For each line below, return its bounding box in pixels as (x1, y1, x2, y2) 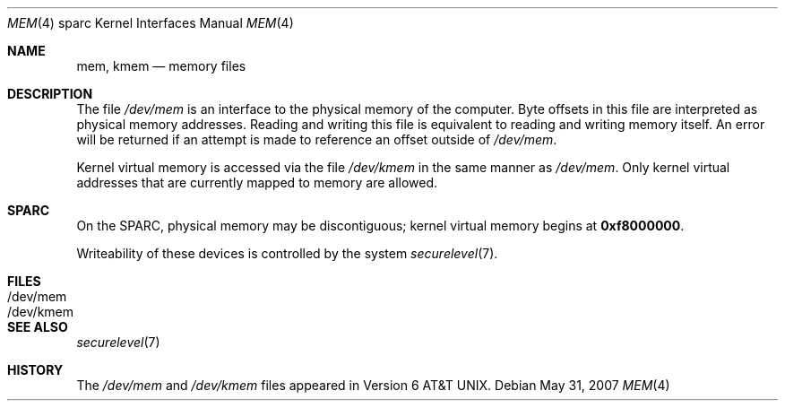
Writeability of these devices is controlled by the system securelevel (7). (76, 246, 498, 261)
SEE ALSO (7, 319, 68, 334)
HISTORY (7, 362, 64, 378)
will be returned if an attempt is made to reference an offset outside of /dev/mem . (76, 132, 557, 147)
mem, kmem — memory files (76, 58, 246, 74)
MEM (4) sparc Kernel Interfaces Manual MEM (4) (7, 15, 294, 30)
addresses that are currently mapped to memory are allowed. (76, 175, 438, 190)
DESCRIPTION (7, 86, 93, 101)
